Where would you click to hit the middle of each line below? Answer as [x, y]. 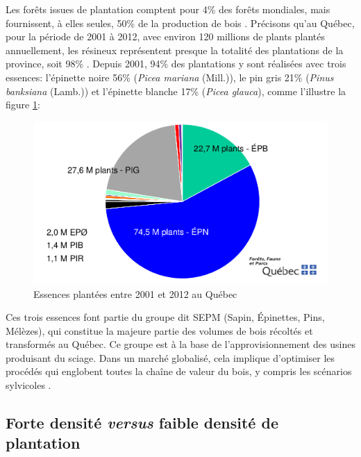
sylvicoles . [28, 385]
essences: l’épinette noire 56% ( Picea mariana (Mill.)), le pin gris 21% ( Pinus [170, 77]
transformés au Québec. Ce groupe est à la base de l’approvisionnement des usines [180, 344]
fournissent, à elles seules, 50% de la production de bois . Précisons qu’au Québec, [180, 23]
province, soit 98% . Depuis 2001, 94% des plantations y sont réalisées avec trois [176, 64]
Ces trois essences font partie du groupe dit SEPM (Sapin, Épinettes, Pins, [165, 317]
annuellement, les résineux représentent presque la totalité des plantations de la [175, 50]
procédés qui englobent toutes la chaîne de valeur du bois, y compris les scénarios [179, 371]
